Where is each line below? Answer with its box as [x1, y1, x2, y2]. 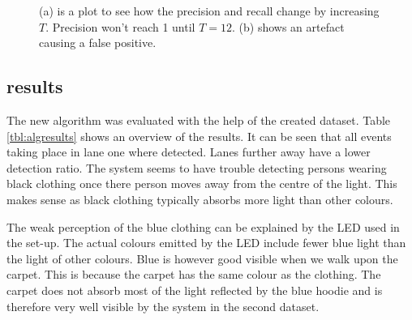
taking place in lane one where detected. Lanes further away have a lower [6, 143, 371, 160]
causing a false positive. [39, 34, 157, 51]
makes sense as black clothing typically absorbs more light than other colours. [6, 190, 393, 207]
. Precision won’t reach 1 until [45, 18, 195, 35]
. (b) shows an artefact [232, 18, 345, 35]
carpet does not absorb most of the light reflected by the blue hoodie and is [6, 281, 383, 298]
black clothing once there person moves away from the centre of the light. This [6, 175, 397, 192]
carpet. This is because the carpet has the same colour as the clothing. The [6, 266, 381, 283]
